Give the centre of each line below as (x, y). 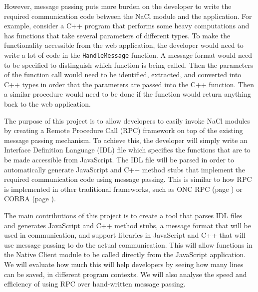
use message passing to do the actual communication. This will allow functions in (128, 244)
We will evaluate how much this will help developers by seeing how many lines (124, 264)
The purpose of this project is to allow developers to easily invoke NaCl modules (127, 120)
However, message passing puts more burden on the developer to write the (118, 6)
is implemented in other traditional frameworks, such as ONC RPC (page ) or (123, 189)
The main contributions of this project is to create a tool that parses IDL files (123, 215)
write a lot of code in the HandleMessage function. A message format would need (128, 55)
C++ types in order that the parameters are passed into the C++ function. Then (129, 84)
